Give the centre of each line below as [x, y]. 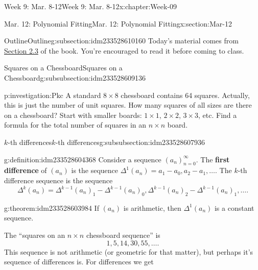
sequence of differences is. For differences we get [79, 262]
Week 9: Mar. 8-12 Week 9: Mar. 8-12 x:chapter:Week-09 [91, 6]
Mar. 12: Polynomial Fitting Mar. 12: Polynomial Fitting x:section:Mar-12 [118, 23]
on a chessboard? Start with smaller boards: [73, 115]
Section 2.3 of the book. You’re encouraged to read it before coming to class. [124, 50]
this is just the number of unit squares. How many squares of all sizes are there [128, 105]
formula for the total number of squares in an [75, 125]
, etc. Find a [218, 115]
